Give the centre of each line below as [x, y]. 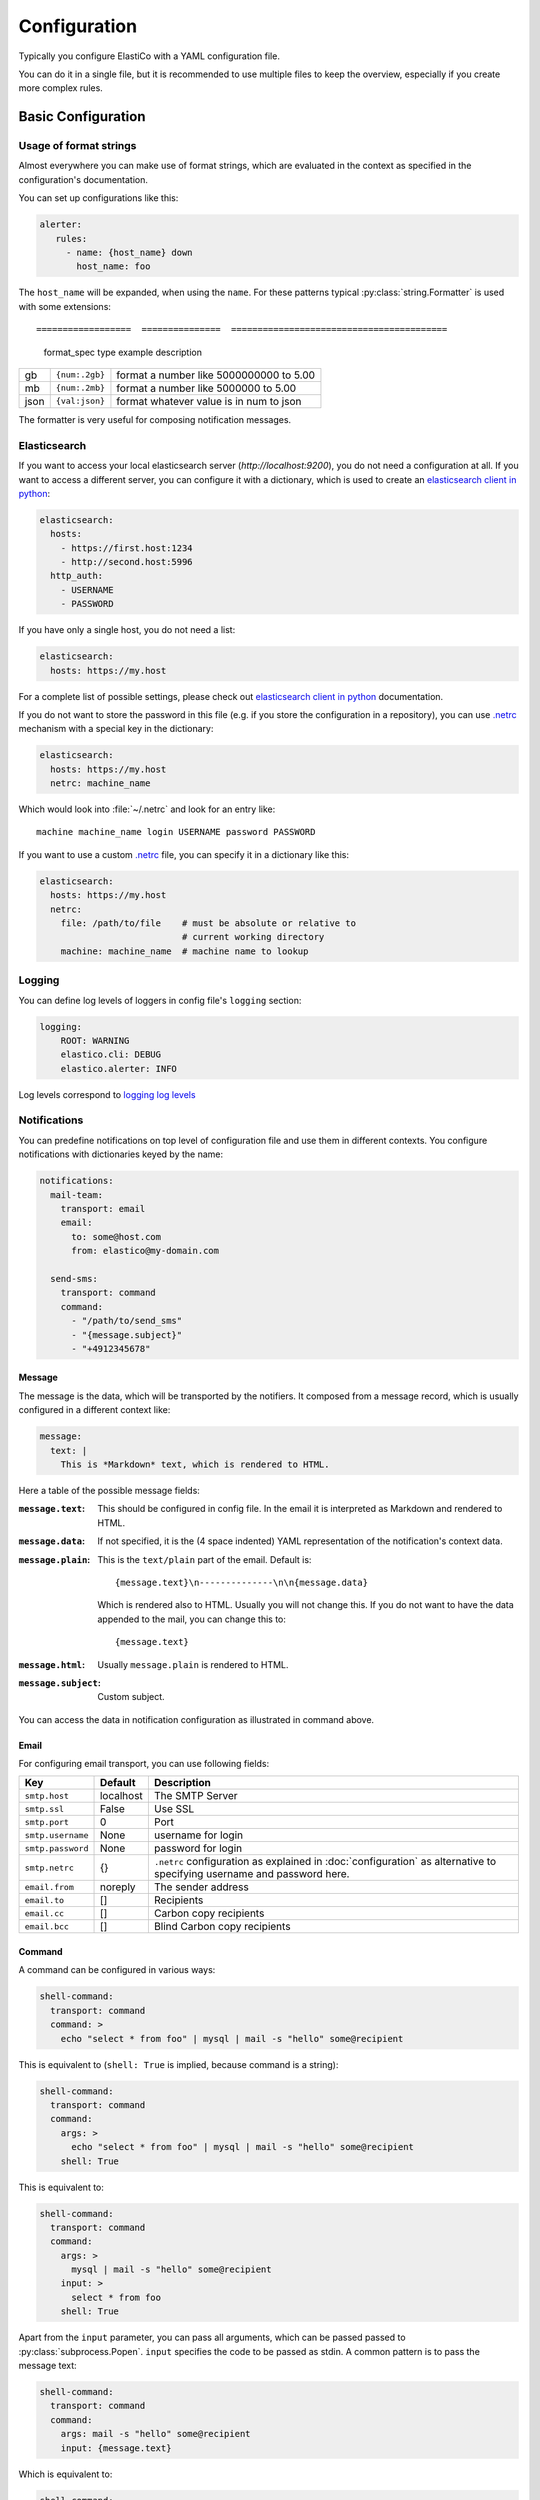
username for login [198, 1835]
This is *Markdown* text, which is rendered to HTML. [195, 1464]
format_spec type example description [123, 352]
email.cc [44, 1913]
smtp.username [56, 1835]
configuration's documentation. [83, 179]
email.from [49, 1886]
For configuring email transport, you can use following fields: [144, 1764]
